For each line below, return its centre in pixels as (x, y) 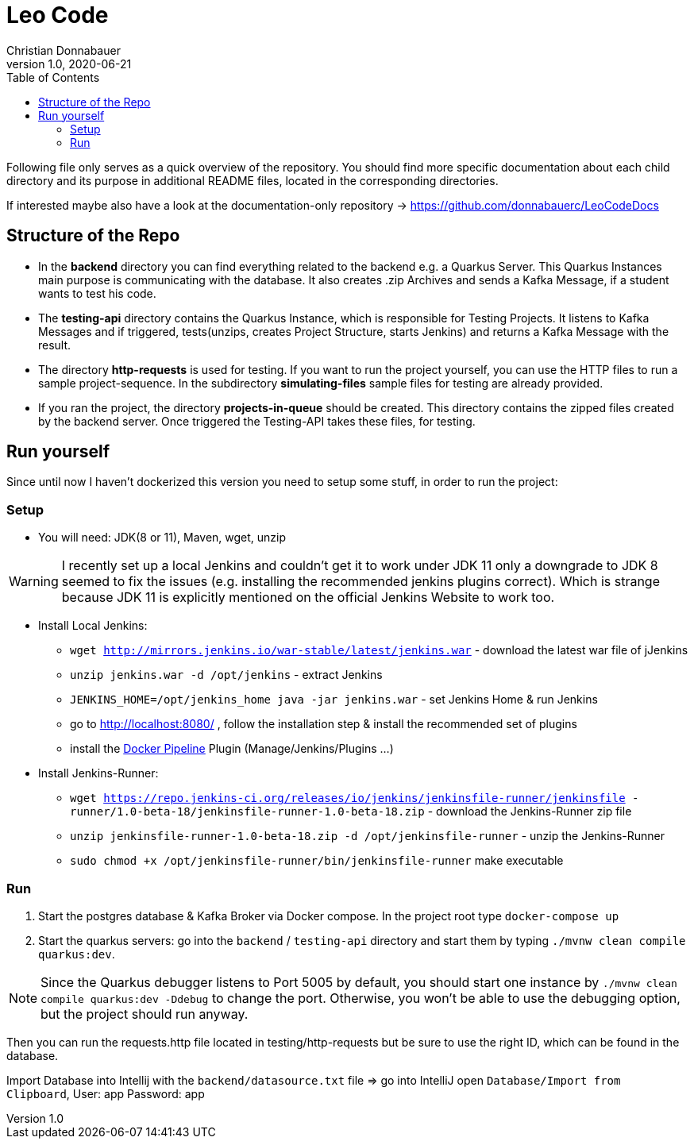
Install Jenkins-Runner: (98, 773)
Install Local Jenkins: (93, 626)
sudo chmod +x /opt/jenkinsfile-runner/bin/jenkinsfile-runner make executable (317, 861)
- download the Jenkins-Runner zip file (530, 812)
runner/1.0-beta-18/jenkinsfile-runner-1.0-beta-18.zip (247, 812)
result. (55, 345)
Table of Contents (53, 77)
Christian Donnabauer (64, 50)
